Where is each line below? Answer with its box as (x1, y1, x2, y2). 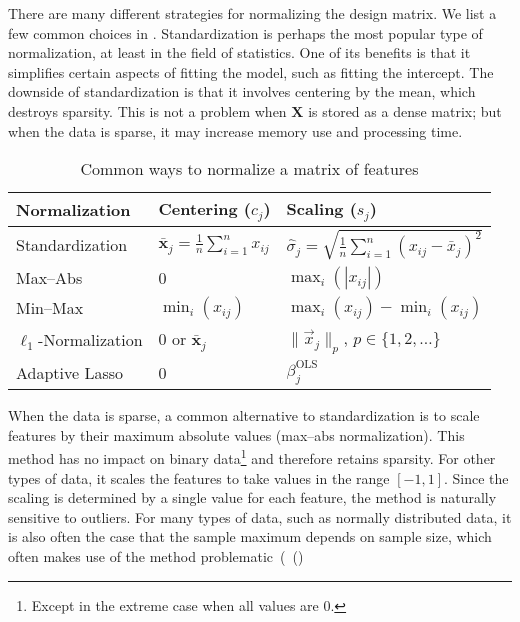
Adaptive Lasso (16, 361, 124, 384)
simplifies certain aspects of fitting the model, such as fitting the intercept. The (8, 61, 494, 82)
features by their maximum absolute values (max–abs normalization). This (8, 424, 465, 445)
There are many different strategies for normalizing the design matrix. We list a (8, 3, 497, 23)
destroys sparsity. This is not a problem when (8, 100, 287, 121)
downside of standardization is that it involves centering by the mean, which (8, 81, 476, 102)
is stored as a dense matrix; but (308, 100, 502, 121)
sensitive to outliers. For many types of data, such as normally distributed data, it (8, 506, 512, 527)
